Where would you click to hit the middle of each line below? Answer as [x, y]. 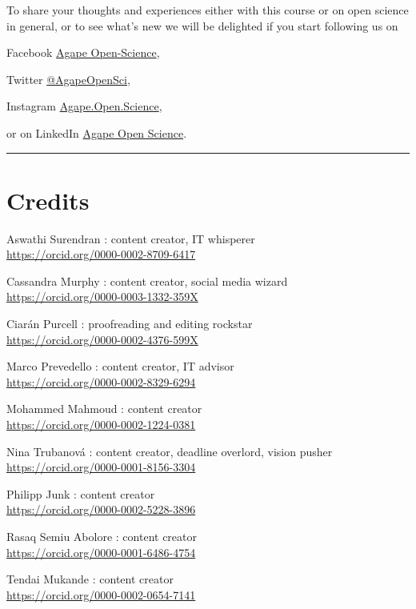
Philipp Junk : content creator [81, 493]
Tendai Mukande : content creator [90, 579]
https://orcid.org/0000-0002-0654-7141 [101, 594]
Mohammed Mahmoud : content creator [104, 409]
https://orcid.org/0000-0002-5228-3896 [101, 509]
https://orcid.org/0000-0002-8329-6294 [101, 381]
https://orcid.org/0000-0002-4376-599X [102, 339]
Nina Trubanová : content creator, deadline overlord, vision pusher [170, 451]
